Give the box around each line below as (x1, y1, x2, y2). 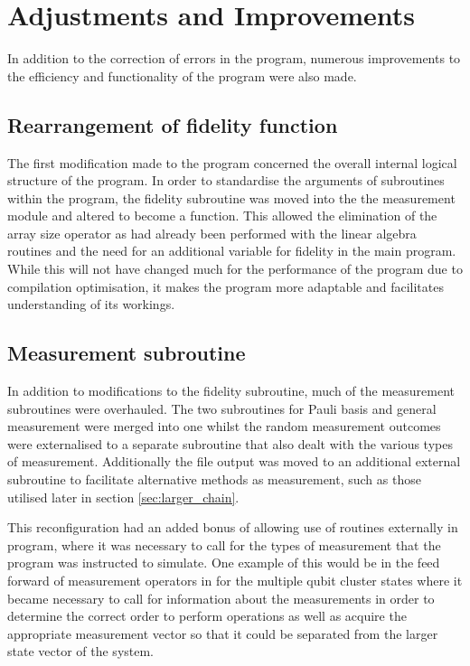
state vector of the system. (7, 642, 155, 661)
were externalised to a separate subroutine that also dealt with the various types (7, 434, 453, 453)
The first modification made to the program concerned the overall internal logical (7, 153, 457, 172)
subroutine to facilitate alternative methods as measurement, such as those (7, 470, 421, 489)
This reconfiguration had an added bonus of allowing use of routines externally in (7, 518, 458, 537)
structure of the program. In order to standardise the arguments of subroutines (7, 171, 445, 190)
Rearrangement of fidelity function (7, 110, 338, 138)
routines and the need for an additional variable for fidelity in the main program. (7, 241, 456, 260)
